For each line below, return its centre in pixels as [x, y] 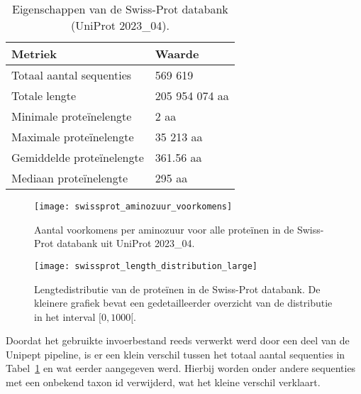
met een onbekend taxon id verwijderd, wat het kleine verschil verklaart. [163, 382]
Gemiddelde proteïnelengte [78, 157]
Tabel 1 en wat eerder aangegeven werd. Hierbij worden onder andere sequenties [181, 368]
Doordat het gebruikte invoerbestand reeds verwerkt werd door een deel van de [178, 340]
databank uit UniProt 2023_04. [126, 243]
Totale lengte [44, 95]
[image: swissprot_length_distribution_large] [146, 266]
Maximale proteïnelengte [73, 137]
